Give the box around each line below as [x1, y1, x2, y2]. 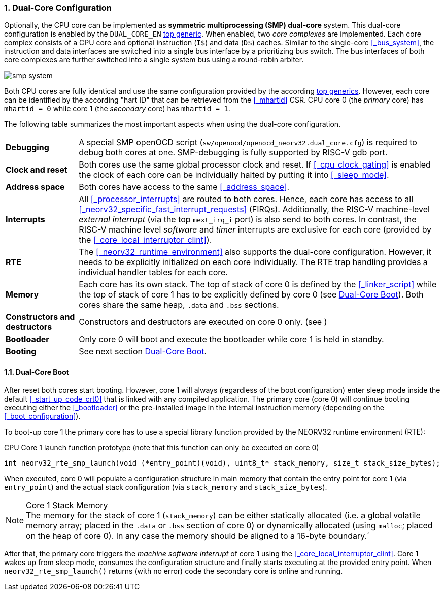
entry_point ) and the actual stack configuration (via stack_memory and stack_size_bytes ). [4, 482, 327, 491]
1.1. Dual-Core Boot [4, 367, 69, 376]
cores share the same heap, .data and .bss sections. [79, 300, 279, 310]
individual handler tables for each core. [79, 267, 228, 278]
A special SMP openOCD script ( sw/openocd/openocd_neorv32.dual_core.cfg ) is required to [79, 137, 417, 148]
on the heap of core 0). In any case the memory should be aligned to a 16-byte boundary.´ [26, 530, 370, 541]
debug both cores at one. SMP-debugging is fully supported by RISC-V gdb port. [79, 147, 388, 158]
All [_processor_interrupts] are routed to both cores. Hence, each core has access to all [79, 194, 414, 205]
